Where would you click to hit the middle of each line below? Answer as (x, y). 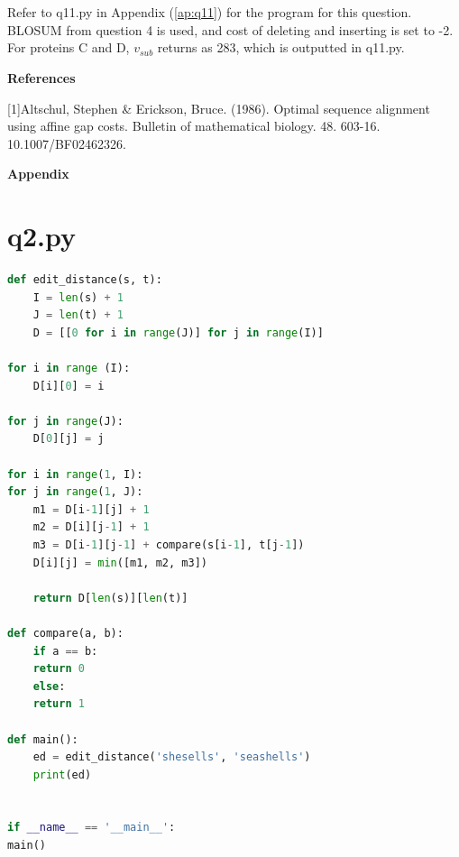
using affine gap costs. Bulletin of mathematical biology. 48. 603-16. (194, 126)
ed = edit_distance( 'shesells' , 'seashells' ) (172, 757)
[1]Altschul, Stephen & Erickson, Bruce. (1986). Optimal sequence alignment (219, 108)
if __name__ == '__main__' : (92, 828)
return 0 (59, 669)
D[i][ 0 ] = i (69, 386)
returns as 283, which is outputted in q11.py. (281, 47)
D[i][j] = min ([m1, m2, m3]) (120, 562)
